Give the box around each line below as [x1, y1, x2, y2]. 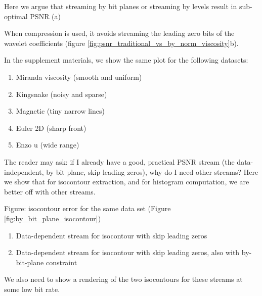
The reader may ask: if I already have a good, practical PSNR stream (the [4, 156, 235, 167]
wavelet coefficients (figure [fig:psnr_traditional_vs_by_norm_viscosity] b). [4, 37, 239, 48]
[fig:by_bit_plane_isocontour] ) [4, 213, 101, 223]
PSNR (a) [30, 11, 61, 21]
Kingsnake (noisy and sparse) [16, 88, 107, 99]
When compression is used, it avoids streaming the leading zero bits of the [4, 28, 235, 38]
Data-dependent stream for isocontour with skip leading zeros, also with [16, 247, 240, 258]
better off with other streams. [4, 186, 96, 196]
